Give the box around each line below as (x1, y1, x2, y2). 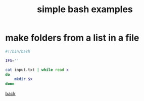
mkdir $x (14, 77, 33, 82)
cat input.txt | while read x (5, 67, 69, 72)
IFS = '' (5, 58, 19, 63)
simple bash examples (37, 4, 133, 15)
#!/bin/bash (5, 49, 30, 54)
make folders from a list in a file (5, 32, 139, 44)
